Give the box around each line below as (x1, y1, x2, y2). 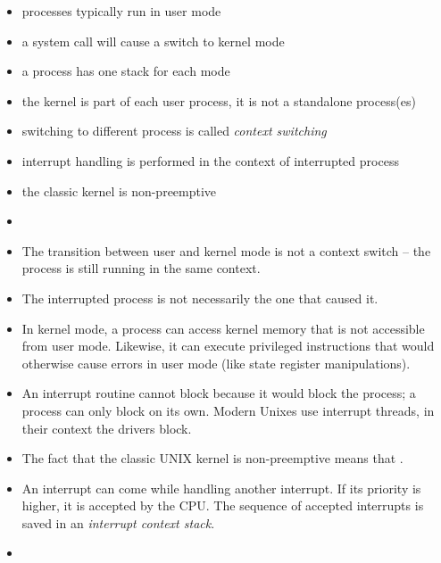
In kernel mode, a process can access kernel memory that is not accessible (21, 319, 425, 337)
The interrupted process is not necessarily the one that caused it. (21, 288, 379, 307)
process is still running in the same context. (21, 259, 261, 277)
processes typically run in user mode (21, 2, 221, 20)
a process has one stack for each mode (21, 62, 230, 80)
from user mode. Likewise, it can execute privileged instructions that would (21, 336, 435, 355)
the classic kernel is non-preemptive (21, 181, 217, 200)
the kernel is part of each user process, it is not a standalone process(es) (21, 91, 416, 110)
